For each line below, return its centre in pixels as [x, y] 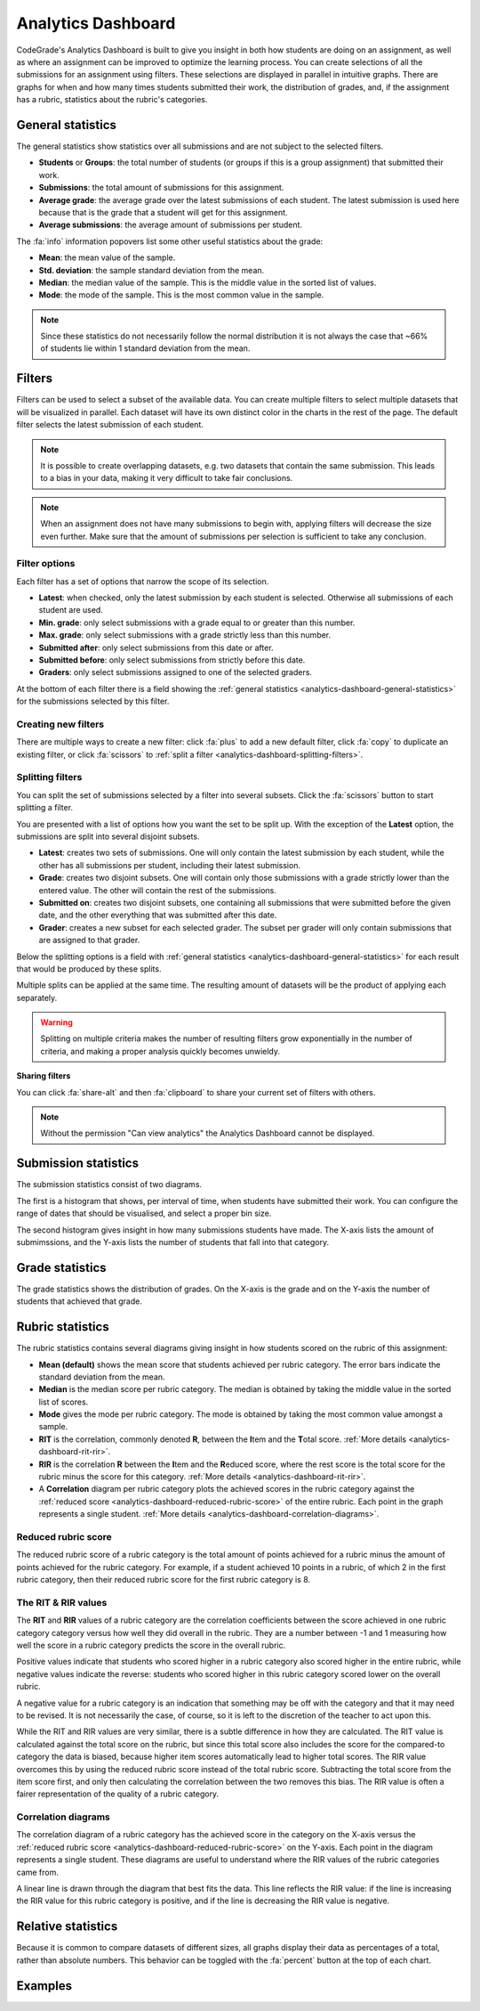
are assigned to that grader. [89, 940]
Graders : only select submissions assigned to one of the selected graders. [176, 672]
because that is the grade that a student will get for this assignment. [163, 212]
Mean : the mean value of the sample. [107, 257]
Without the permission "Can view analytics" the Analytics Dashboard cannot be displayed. [208, 1133]
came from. [38, 1872]
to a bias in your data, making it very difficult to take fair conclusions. [167, 478]
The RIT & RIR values [62, 1602]
